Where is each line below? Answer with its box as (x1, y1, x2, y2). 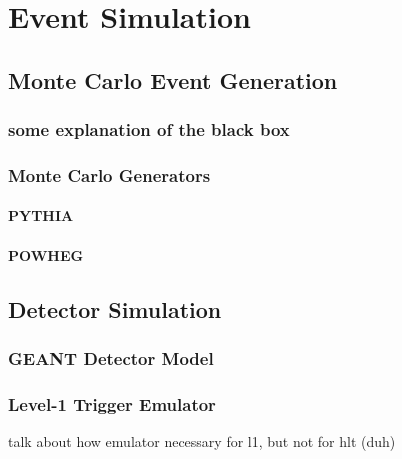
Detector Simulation (8, 293, 222, 324)
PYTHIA (8, 205, 74, 226)
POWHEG (8, 244, 84, 265)
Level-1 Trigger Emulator (8, 391, 216, 416)
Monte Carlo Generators (8, 162, 211, 187)
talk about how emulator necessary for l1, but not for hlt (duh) (8, 431, 396, 452)
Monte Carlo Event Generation (8, 64, 338, 95)
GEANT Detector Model (8, 345, 214, 370)
